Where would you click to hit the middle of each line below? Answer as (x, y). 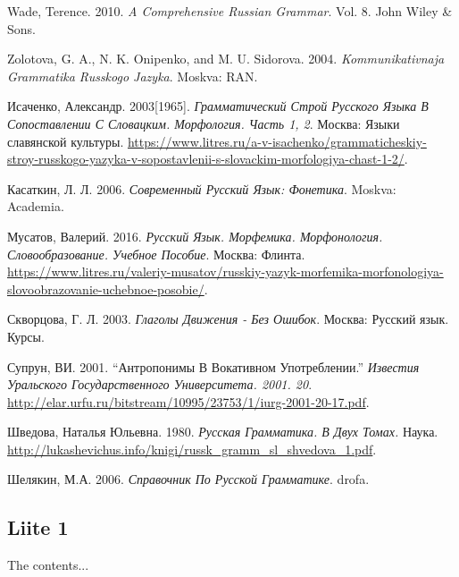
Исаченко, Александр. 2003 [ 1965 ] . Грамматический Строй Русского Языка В (218, 106)
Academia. (36, 206)
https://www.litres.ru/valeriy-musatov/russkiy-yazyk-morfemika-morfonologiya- (225, 272)
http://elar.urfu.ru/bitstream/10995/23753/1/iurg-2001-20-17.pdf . (188, 401)
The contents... (48, 565)
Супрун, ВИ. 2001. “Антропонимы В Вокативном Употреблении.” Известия (213, 366)
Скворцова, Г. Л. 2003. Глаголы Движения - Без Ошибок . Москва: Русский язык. (228, 319)
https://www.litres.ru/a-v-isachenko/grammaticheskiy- (277, 141)
